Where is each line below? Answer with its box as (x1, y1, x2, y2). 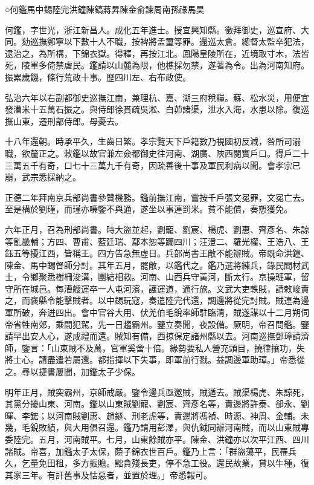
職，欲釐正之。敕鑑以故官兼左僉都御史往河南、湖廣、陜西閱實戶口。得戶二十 (5, 146, 309, 159)
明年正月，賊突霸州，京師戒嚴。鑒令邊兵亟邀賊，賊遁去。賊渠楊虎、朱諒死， (5, 385, 309, 398)
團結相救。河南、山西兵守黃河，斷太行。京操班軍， (97, 270, 301, 283)
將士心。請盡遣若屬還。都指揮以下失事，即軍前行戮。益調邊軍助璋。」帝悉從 (5, 353, 305, 366)
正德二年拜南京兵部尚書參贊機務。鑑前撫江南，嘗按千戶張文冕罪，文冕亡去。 (5, 190, 309, 203)
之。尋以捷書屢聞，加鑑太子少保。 (5, 365, 140, 378)
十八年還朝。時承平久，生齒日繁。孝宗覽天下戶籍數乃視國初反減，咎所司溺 (5, 135, 301, 148)
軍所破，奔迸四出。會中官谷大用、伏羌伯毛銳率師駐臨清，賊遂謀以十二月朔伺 (5, 306, 309, 319)
